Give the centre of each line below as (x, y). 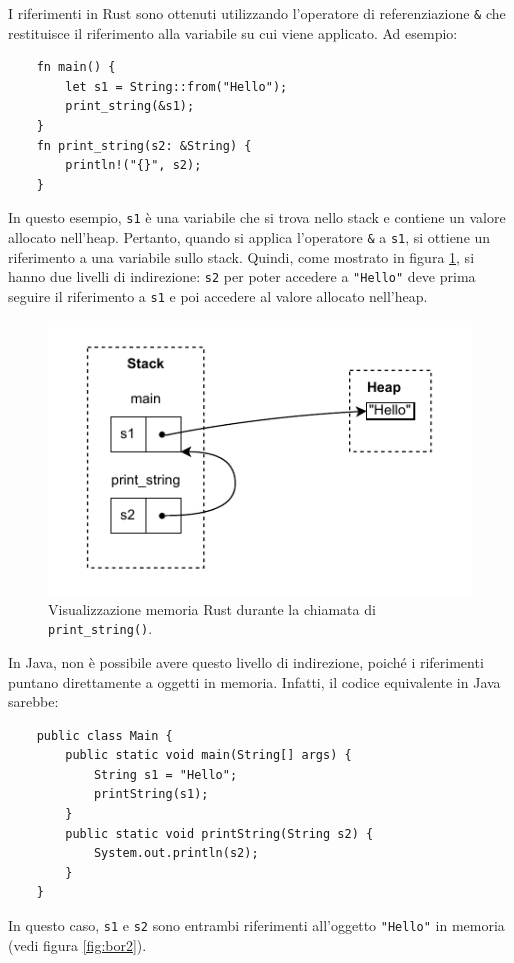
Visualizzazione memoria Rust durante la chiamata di (212, 608)
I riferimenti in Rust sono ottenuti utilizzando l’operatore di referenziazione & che (257, 13)
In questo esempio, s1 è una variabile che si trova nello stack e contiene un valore (257, 217)
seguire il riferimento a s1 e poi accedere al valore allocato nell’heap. (218, 295)
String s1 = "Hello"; (165, 774)
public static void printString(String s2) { (219, 833)
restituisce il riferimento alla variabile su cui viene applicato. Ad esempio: (233, 32)
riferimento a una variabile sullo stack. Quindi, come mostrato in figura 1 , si (241, 256)
